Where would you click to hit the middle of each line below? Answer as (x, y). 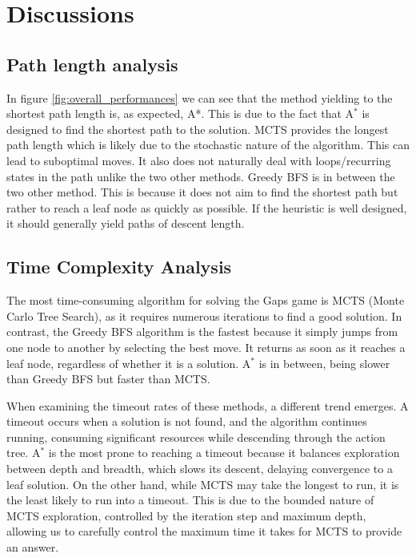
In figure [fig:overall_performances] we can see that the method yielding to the (200, 97)
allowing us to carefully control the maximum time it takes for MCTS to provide (204, 531)
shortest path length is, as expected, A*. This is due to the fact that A (180, 113)
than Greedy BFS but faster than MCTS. (108, 379)
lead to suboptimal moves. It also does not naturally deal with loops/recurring (199, 160)
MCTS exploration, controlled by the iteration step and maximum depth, (186, 515)
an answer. (33, 547)
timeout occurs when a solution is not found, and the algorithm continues (187, 421)
